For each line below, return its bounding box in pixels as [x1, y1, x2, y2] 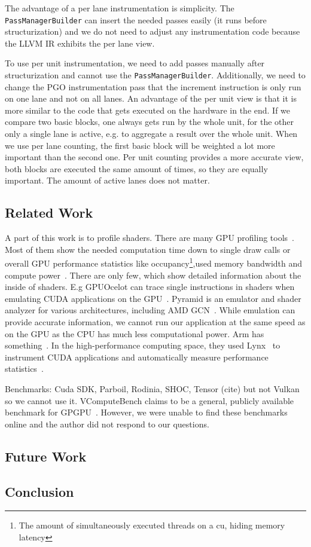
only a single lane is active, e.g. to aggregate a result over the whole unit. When [5, 127, 298, 140]
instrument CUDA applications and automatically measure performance [5, 350, 269, 363]
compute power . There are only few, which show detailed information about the [5, 268, 301, 281]
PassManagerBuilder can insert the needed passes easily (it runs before [5, 13, 267, 26]
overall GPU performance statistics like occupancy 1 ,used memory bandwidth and [5, 255, 303, 270]
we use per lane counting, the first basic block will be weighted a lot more [5, 139, 275, 151]
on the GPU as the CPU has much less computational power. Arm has [5, 327, 264, 340]
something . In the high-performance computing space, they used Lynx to [5, 339, 280, 352]
